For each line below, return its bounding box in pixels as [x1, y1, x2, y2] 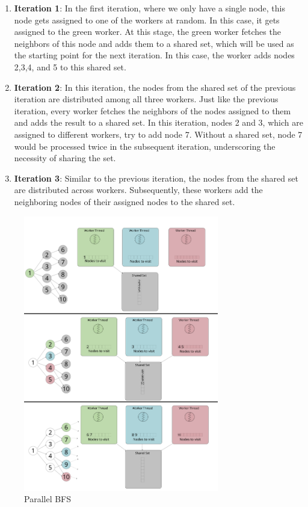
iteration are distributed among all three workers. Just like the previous [14, 93, 279, 105]
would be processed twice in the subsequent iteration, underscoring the [14, 140, 276, 152]
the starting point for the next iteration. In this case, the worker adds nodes [14, 49, 295, 61]
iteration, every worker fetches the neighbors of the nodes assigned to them [14, 104, 291, 117]
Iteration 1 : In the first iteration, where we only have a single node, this [14, 2, 285, 14]
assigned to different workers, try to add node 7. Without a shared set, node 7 [14, 128, 303, 140]
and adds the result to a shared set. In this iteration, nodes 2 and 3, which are [14, 116, 303, 129]
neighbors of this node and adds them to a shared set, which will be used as [14, 37, 294, 49]
